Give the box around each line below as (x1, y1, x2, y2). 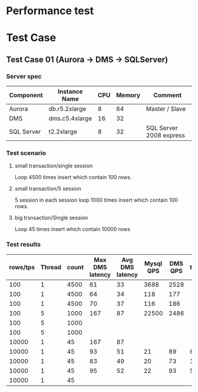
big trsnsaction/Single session (14, 214, 88, 222)
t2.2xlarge (48, 128, 78, 136)
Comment (153, 91, 182, 100)
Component (9, 91, 43, 100)
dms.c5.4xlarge (48, 114, 93, 123)
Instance (58, 87, 83, 95)
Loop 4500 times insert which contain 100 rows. (14, 174, 132, 181)
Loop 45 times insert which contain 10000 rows (14, 226, 131, 233)
